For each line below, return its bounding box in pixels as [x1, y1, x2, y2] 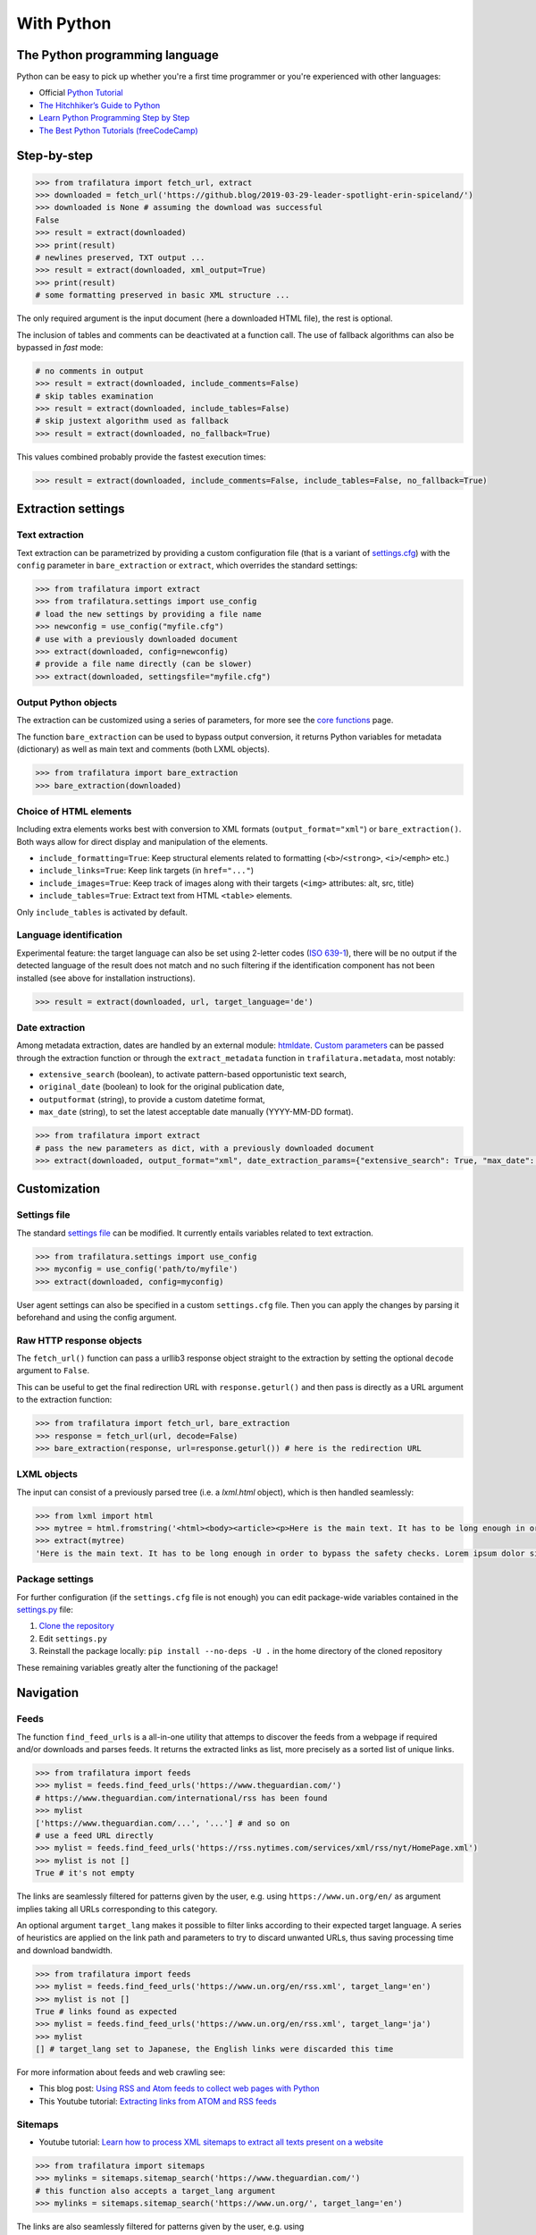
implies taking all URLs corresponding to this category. [16, 1903, 218, 1914]
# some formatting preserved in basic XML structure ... [35, 291, 290, 300]
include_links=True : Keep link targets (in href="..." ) [38, 865, 255, 876]
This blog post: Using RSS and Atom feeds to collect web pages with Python [38, 2083, 321, 2094]
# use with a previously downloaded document [35, 634, 239, 644]
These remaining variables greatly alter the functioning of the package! [16, 1662, 279, 1673]
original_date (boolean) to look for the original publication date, [38, 1082, 285, 1092]
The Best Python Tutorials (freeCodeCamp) [38, 125, 198, 136]
